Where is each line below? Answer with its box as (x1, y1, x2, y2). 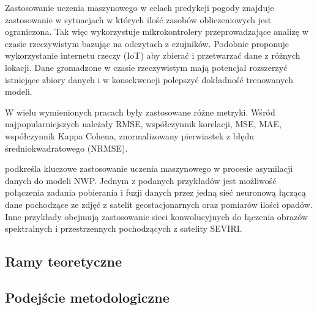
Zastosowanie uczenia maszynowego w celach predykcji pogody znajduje (5, 1, 274, 13)
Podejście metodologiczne (5, 287, 170, 306)
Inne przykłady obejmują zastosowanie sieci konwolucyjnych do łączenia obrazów (5, 210, 308, 223)
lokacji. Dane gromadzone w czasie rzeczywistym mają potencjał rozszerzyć (5, 61, 288, 73)
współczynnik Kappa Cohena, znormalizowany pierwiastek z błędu (5, 129, 255, 142)
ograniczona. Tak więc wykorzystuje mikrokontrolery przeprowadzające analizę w (5, 25, 308, 38)
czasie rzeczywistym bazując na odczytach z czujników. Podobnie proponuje (5, 37, 289, 50)
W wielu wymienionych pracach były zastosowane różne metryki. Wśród (5, 105, 275, 118)
